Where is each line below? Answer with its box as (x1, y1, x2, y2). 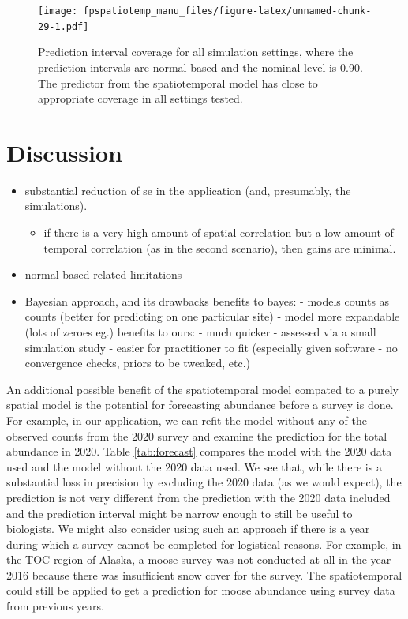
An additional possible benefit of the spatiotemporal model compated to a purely (6, 381, 399, 397)
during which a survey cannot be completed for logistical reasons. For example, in (6, 535, 402, 552)
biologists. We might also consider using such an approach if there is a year (6, 520, 370, 537)
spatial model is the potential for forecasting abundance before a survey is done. (6, 396, 394, 413)
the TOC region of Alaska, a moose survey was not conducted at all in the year (6, 551, 391, 568)
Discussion (6, 136, 122, 168)
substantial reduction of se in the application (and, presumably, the (24, 182, 351, 198)
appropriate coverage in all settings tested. (38, 90, 243, 107)
